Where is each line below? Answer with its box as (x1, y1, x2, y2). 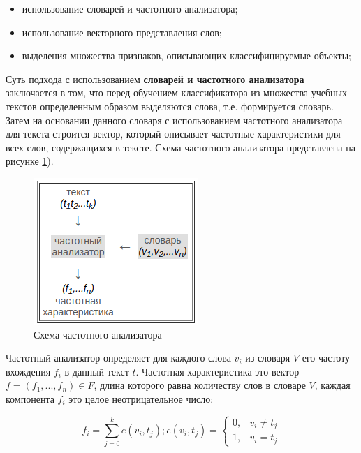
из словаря (245, 350, 290, 365)
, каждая (314, 378, 351, 392)
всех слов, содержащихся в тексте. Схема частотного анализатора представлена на (6, 140, 355, 154)
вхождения (6, 364, 51, 378)
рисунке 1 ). (6, 154, 54, 168)
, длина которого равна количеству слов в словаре (94, 378, 306, 392)
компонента (6, 391, 54, 406)
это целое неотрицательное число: (68, 391, 214, 406)
